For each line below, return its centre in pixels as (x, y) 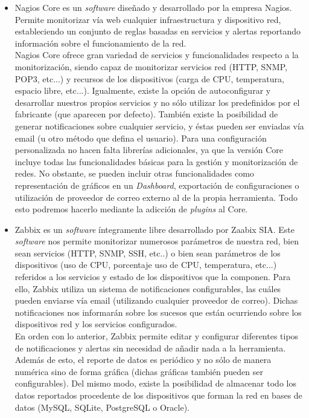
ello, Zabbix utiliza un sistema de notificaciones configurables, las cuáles (148, 288)
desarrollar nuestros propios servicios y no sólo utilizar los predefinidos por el (157, 102)
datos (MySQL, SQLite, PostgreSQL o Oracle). (102, 407)
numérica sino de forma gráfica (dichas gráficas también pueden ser (139, 371)
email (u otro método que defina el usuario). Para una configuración (141, 138)
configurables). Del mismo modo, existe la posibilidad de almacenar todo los (155, 383)
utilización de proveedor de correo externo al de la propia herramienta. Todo (156, 197)
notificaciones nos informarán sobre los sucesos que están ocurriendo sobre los (158, 312)
